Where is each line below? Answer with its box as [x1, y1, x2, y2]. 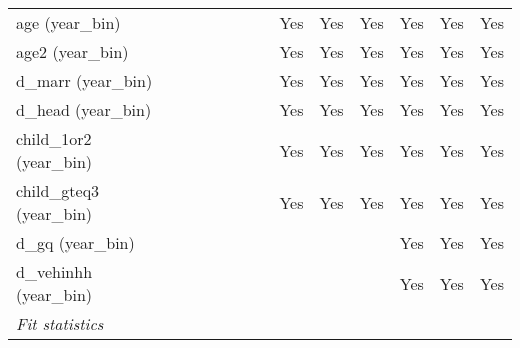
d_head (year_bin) [16, 98, 152, 121]
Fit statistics [16, 312, 104, 335]
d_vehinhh [16, 260, 93, 283]
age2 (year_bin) [16, 40, 129, 63]
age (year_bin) [16, 11, 121, 34]
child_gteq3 [16, 179, 100, 202]
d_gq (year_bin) [16, 231, 135, 254]
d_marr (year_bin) [16, 69, 153, 92]
